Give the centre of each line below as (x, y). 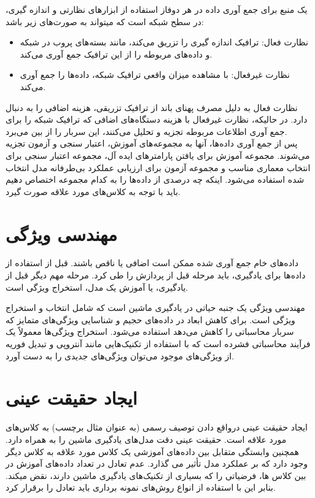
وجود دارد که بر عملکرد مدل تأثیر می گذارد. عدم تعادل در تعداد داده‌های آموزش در (157, 463)
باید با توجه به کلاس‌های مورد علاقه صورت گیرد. (93, 191)
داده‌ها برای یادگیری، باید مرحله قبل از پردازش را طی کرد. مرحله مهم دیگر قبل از (156, 275)
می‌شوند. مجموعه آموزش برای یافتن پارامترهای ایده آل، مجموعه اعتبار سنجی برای (158, 155)
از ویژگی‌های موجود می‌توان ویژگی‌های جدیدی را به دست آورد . (120, 355)
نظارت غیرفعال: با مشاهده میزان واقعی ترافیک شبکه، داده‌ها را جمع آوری (155, 75)
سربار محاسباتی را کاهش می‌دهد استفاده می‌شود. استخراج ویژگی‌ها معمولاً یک (150, 331)
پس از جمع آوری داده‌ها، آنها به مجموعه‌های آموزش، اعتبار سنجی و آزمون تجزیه (152, 143)
